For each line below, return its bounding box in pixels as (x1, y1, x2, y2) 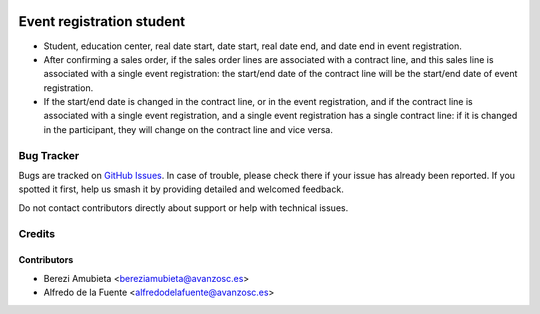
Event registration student (18, 13, 185, 30)
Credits (18, 226, 55, 240)
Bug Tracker (18, 148, 80, 162)
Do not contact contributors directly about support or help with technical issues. (18, 201, 349, 214)
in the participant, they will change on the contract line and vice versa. (43, 123, 334, 135)
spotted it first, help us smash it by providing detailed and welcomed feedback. (18, 183, 344, 195)
